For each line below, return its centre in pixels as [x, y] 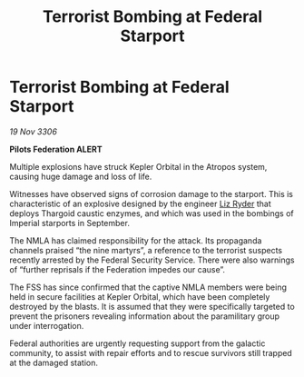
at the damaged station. [54, 362]
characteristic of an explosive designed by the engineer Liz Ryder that [141, 203]
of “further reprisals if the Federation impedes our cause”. [117, 269]
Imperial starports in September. [69, 223]
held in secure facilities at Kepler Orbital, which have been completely [140, 296]
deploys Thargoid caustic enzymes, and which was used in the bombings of [152, 213]
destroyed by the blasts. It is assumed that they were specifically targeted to [152, 306]
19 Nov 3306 [33, 131]
